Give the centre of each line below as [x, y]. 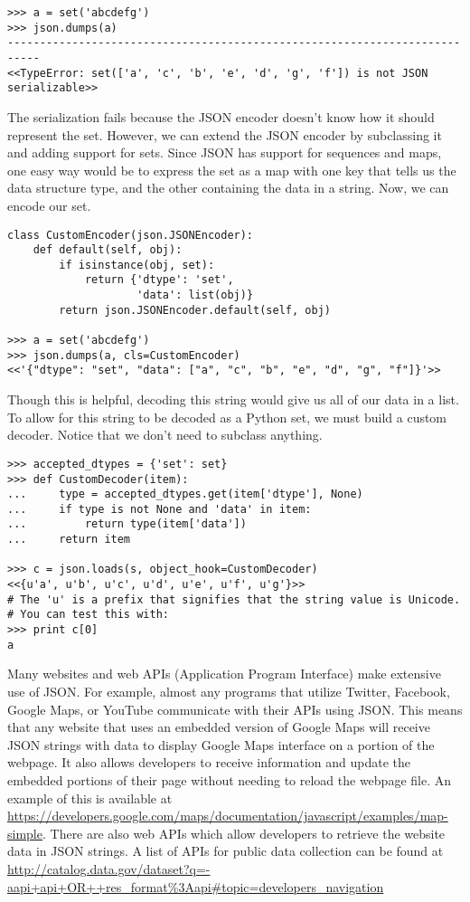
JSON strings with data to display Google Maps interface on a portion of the [221, 744]
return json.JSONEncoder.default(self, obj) [195, 310]
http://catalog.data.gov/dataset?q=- [109, 868]
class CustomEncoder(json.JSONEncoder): [131, 235]
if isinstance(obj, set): [137, 265]
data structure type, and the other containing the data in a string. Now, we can [228, 188]
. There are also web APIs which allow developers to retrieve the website [244, 833]
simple [25, 833]
